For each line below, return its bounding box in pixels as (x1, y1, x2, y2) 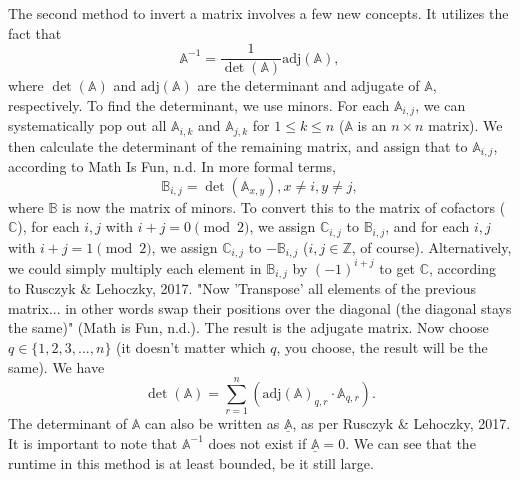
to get (379, 257, 416, 278)
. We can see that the (345, 432, 476, 453)
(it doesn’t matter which (116, 337, 266, 358)
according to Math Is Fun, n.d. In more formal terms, (8, 156, 336, 177)
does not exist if (208, 432, 307, 453)
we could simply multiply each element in (8, 257, 262, 278)
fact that (8, 22, 62, 43)
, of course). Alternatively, (351, 236, 512, 257)
